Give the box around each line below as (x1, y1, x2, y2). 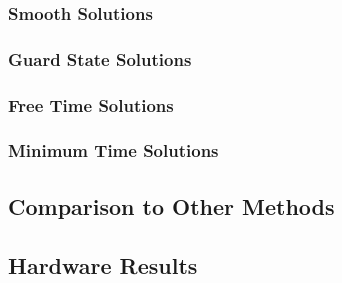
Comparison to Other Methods (8, 190, 335, 221)
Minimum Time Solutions (8, 138, 219, 163)
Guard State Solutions (8, 46, 192, 71)
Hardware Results (8, 249, 198, 280)
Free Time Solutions (8, 92, 174, 117)
